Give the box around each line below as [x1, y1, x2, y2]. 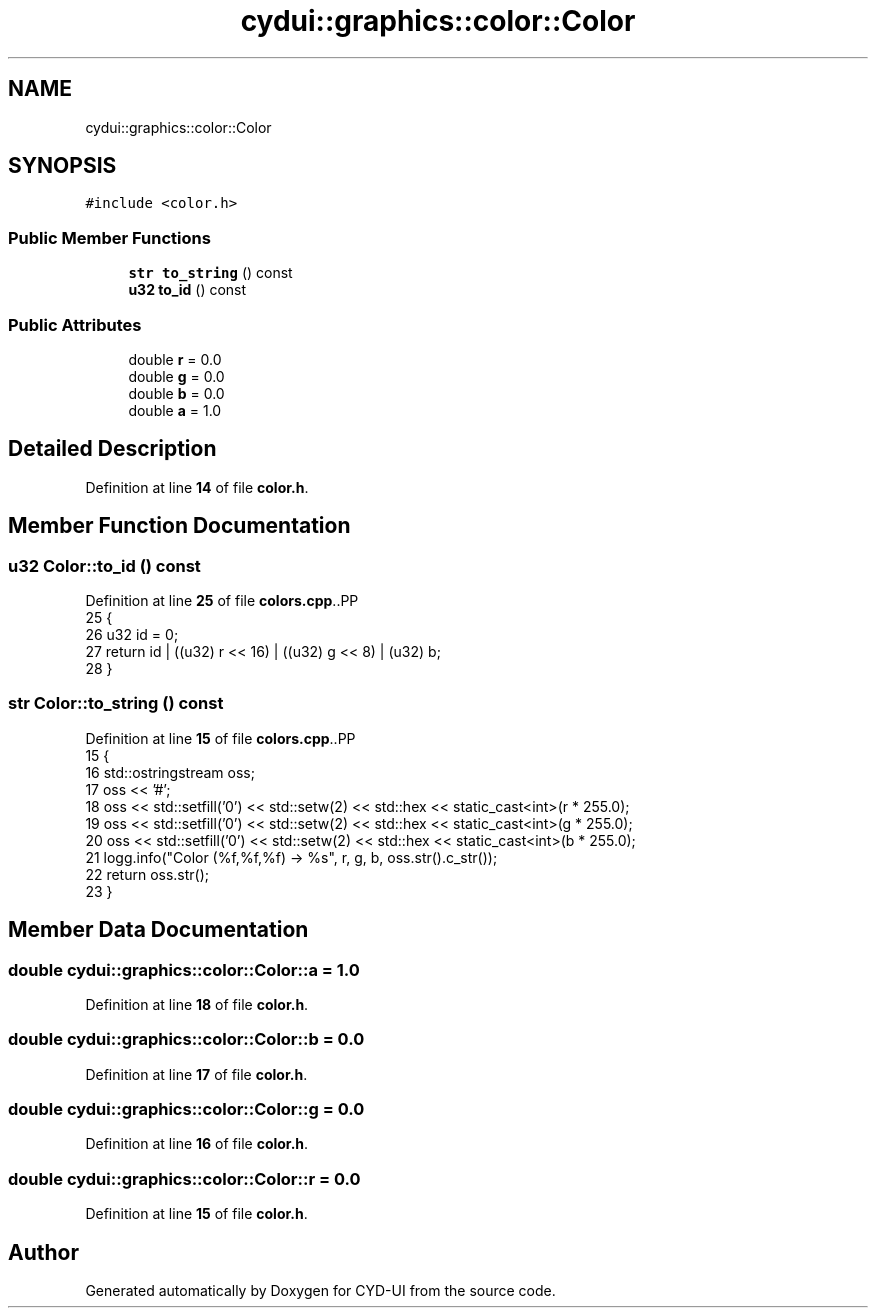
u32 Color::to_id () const [8, 555, 201, 576]
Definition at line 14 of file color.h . [85, 478, 309, 496]
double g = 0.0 [128, 367, 225, 385]
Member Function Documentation [8, 513, 351, 539]
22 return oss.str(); [85, 865, 210, 883]
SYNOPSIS [8, 153, 117, 179]
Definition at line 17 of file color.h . [85, 1065, 308, 1083]
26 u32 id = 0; [85, 626, 179, 643]
